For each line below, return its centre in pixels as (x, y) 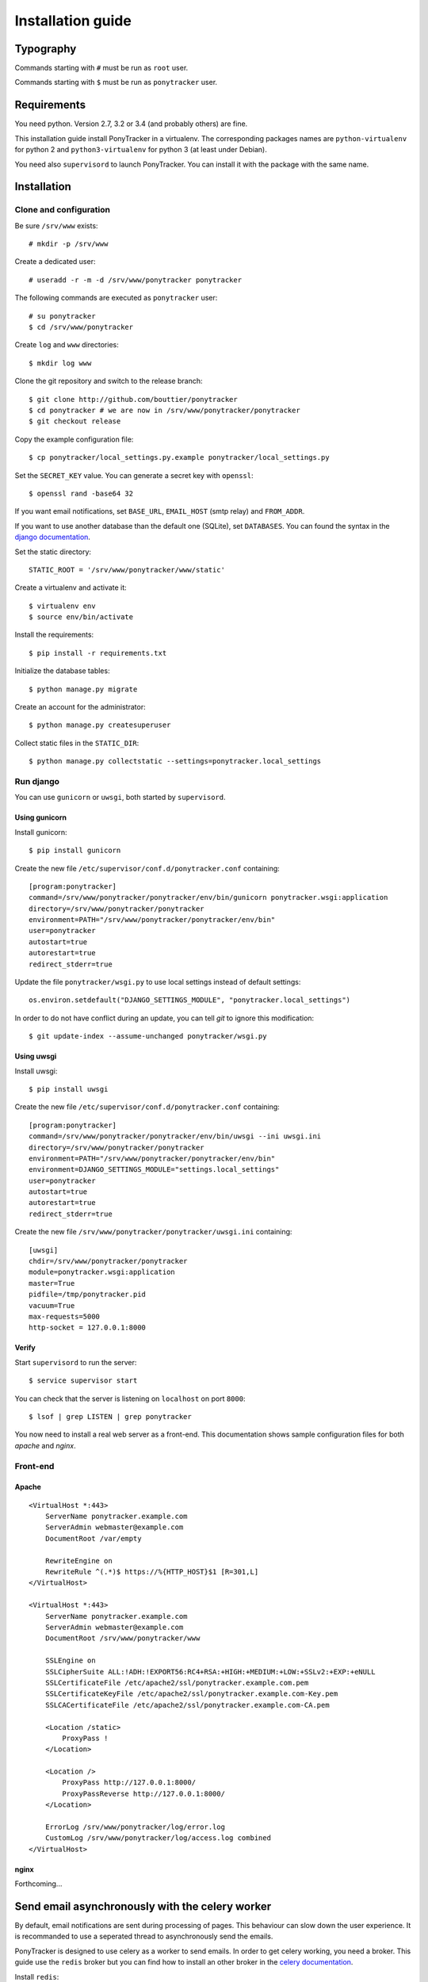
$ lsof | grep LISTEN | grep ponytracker (110, 1416)
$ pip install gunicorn (75, 851)
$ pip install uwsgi (69, 1089)
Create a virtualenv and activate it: (71, 587)
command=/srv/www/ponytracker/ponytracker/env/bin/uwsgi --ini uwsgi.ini (175, 1136)
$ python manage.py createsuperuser (100, 725)
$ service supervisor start (83, 1381)
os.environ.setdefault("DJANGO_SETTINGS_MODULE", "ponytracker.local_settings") (190, 1000)
